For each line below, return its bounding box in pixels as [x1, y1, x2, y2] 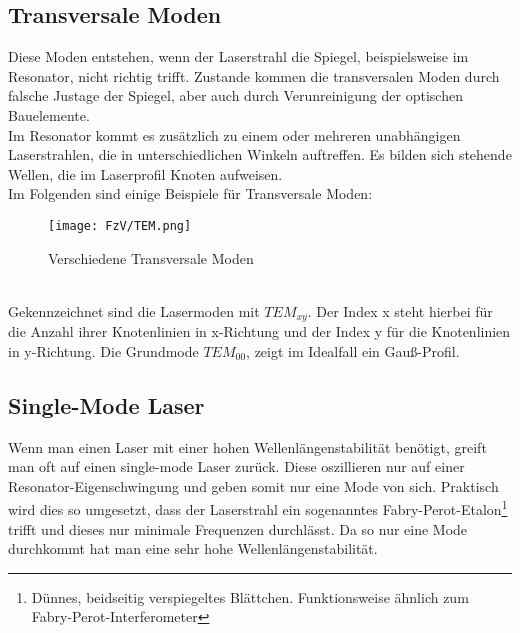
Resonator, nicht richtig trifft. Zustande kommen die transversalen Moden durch [8, 65, 500, 86]
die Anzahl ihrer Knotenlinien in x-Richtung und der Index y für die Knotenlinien [8, 321, 511, 342]
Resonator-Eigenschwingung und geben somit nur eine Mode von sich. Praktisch [8, 475, 499, 496]
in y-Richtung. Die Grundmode [8, 340, 199, 361]
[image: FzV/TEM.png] [48, 218, 192, 233]
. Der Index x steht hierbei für [307, 300, 493, 321]
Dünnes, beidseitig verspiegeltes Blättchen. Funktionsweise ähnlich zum [31, 586, 469, 607]
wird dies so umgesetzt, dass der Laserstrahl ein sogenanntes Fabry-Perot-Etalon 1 [8, 496, 508, 520]
